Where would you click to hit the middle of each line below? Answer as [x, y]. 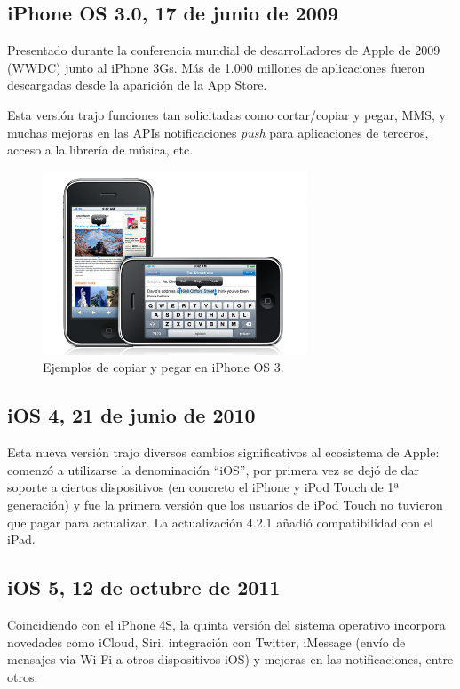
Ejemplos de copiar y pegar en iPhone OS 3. [163, 367]
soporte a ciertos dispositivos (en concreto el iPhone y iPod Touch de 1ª [203, 487]
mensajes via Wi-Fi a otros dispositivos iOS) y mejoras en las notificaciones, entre [230, 659]
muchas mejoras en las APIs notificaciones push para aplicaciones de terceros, [218, 132]
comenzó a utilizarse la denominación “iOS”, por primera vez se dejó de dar [213, 469]
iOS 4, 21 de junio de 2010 [131, 415]
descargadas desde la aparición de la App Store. [137, 85]
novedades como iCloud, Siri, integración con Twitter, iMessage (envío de [206, 641]
